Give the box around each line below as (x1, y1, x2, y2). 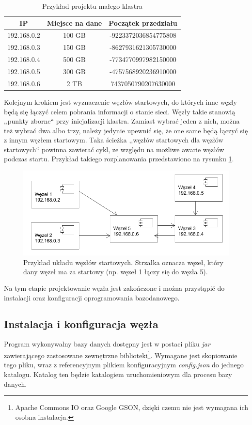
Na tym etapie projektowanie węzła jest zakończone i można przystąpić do (4, 283, 225, 293)
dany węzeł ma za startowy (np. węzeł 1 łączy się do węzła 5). (23, 267, 208, 277)
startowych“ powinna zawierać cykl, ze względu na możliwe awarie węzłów (4, 144, 224, 154)
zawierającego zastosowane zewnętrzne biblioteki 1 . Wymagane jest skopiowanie (4, 349, 237, 360)
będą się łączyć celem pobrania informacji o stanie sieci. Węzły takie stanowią (4, 106, 236, 116)
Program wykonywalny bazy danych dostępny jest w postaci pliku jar (4, 339, 210, 349)
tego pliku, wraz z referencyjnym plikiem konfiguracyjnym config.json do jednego (4, 360, 244, 370)
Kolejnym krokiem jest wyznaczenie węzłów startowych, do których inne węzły (4, 96, 237, 107)
